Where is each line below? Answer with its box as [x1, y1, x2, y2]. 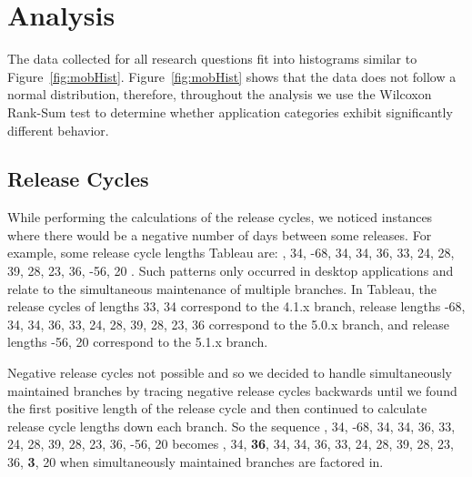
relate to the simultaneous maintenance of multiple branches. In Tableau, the [7, 279, 437, 298]
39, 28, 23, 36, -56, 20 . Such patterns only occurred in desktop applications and [7, 261, 454, 280]
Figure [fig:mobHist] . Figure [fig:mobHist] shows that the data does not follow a [7, 66, 457, 86]
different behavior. [7, 120, 109, 139]
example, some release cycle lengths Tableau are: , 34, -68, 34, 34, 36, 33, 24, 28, [7, 243, 455, 262]
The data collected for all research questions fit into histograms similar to [7, 49, 417, 68]
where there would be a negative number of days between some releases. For [7, 225, 432, 244]
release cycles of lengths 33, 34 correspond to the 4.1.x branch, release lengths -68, [7, 297, 466, 316]
